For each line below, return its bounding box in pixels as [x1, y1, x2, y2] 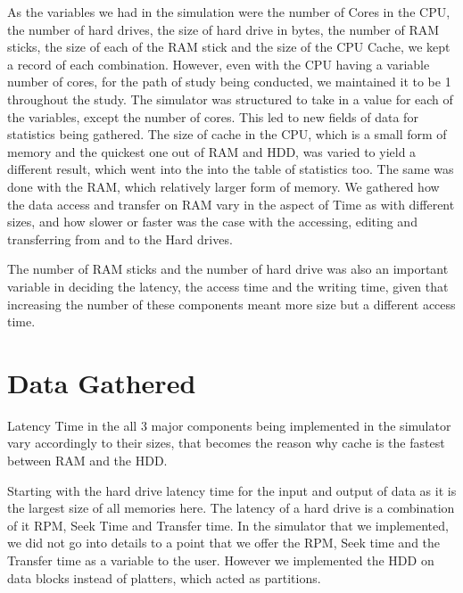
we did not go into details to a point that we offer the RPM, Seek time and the [7, 533, 441, 552]
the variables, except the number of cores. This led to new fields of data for [7, 107, 418, 126]
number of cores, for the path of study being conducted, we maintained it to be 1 [7, 72, 451, 91]
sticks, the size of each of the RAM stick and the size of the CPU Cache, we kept [7, 37, 451, 56]
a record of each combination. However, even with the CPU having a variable [7, 54, 430, 73]
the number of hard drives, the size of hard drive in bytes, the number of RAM [7, 20, 440, 38]
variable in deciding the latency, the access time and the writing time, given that [7, 276, 449, 295]
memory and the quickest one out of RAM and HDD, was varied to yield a [7, 142, 417, 161]
